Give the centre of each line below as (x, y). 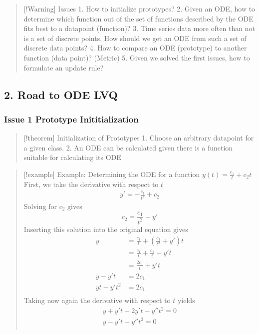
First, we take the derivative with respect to (91, 184)
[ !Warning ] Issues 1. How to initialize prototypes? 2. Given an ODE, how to (139, 8)
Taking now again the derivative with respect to (97, 300)
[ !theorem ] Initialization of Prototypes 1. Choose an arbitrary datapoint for (139, 138)
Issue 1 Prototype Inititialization (71, 119)
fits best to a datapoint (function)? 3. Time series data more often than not (139, 28)
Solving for (40, 206)
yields (186, 300)
